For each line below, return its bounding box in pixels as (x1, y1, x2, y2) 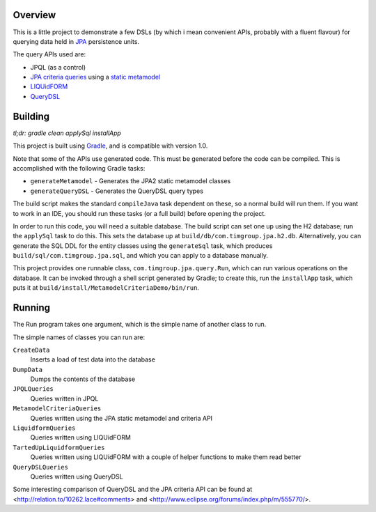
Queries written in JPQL (30, 394, 99, 403)
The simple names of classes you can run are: (13, 333, 146, 341)
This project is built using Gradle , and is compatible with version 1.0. (13, 141, 208, 150)
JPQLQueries (13, 385, 54, 393)
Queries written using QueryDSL (30, 472, 123, 481)
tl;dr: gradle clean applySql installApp (13, 129, 122, 137)
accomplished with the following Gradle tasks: (13, 164, 146, 172)
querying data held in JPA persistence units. (13, 37, 139, 45)
